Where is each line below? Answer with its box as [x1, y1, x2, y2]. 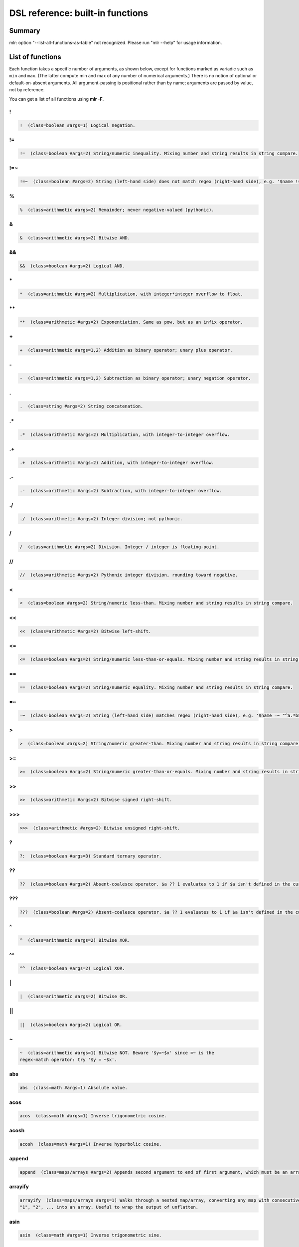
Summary [9, 26, 40, 35]
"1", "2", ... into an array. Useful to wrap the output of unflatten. [19, 1205, 199, 1210]
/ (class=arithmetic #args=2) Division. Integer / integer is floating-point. [19, 544, 220, 550]
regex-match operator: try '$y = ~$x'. [19, 1057, 117, 1062]
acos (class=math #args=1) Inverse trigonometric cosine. [19, 1113, 167, 1119]
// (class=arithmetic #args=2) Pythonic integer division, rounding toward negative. [19, 572, 238, 578]
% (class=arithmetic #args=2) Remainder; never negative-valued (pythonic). [19, 207, 214, 212]
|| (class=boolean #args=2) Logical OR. [19, 1022, 123, 1028]
